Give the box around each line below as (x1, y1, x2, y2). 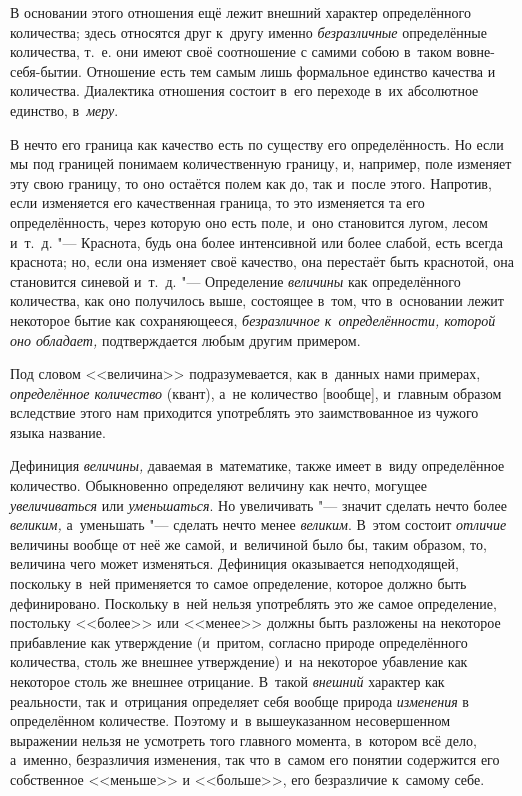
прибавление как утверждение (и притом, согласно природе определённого (10, 631, 468, 652)
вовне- (456, 41, 495, 62)
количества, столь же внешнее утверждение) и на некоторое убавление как (10, 651, 468, 672)
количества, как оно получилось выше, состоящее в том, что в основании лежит (10, 290, 504, 311)
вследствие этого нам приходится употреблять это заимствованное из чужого (10, 402, 479, 423)
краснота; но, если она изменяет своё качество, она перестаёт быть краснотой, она (10, 251, 514, 272)
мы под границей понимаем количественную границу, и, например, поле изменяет (10, 153, 512, 174)
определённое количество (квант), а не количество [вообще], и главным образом (10, 382, 502, 403)
